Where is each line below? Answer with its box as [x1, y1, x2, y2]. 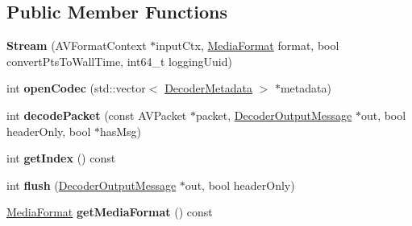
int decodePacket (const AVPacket [6, 106, 187, 123]
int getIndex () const [6, 150, 116, 166]
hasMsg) [99, 122, 142, 139]
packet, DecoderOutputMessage [195, 106, 352, 123]
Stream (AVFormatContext [6, 37, 147, 54]
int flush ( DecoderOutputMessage [6, 176, 177, 193]
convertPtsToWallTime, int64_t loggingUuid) [6, 52, 232, 69]
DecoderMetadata [164, 80, 252, 97]
